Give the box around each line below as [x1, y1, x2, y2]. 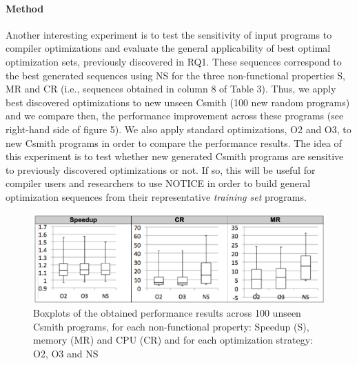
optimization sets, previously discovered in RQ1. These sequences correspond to [6, 54, 342, 68]
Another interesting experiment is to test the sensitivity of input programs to [6, 27, 332, 41]
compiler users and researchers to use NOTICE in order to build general [6, 176, 311, 190]
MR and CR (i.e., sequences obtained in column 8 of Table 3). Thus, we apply [6, 81, 336, 96]
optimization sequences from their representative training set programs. [6, 189, 307, 204]
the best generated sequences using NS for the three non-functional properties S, [6, 68, 345, 82]
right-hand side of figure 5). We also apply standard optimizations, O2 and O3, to [6, 121, 351, 136]
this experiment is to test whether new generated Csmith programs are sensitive [6, 149, 344, 164]
